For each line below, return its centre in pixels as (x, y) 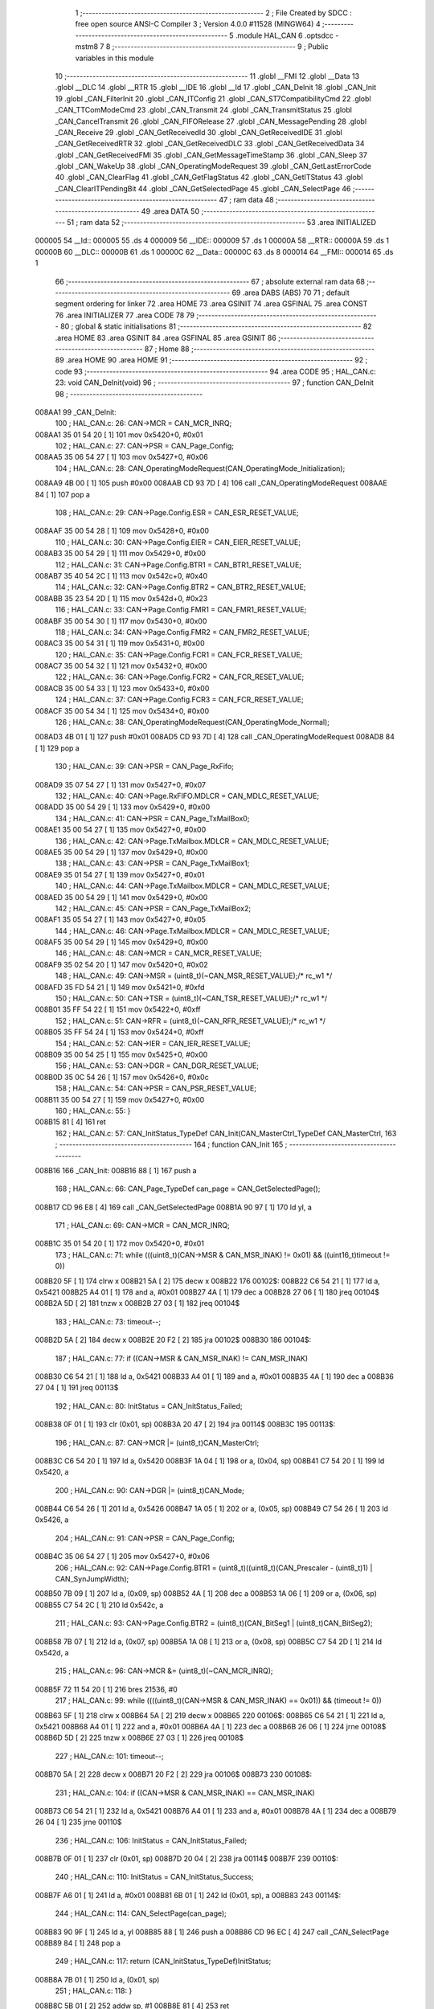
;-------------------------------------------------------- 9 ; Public (220, 47)
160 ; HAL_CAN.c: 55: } (93, 1111)
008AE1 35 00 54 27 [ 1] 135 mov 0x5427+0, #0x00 (121, 830)
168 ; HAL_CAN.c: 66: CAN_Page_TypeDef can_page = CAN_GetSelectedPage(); (188, 1189)
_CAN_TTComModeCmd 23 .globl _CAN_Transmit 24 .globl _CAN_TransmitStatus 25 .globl (204, 110)
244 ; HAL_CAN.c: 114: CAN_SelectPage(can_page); (141, 1913)
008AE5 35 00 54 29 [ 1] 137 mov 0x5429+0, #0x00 (121, 852)
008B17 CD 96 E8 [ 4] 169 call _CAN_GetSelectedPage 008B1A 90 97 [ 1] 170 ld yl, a (174, 1207)
